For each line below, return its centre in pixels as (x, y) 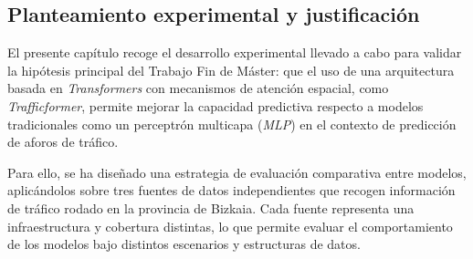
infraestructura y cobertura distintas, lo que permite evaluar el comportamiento (230, 226)
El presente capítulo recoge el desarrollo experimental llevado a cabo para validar (235, 52)
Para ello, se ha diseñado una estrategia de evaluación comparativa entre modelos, (237, 172)
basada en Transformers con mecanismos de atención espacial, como (198, 88)
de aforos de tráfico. (63, 142)
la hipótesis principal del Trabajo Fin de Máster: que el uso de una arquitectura (231, 70)
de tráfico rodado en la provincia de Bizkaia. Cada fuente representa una (211, 207)
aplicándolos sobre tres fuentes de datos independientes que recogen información (231, 190)
